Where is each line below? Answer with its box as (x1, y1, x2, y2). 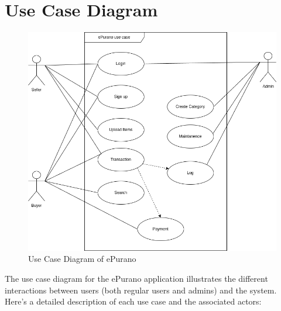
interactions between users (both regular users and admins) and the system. (5, 284, 277, 296)
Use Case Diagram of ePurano (28, 253, 136, 265)
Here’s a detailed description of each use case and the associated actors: (5, 295, 262, 307)
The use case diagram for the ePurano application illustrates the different (5, 272, 268, 284)
